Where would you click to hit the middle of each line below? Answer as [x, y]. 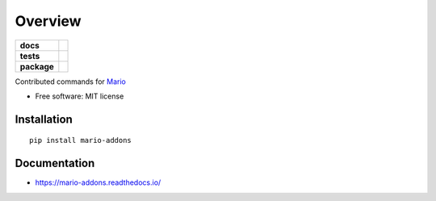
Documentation [55, 163]
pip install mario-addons [81, 140]
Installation [44, 119]
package [37, 66]
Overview [48, 21]
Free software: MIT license [80, 96]
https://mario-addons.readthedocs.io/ [98, 182]
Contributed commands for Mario [71, 82]
